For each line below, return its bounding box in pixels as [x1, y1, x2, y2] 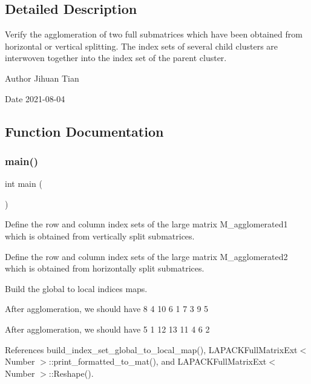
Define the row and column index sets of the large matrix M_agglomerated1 [5, 218, 288, 230]
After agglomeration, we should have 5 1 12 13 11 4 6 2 [5, 322, 210, 335]
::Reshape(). [48, 366, 94, 379]
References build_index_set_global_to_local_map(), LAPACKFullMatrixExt [5, 343, 298, 356]
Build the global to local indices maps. [5, 282, 148, 295]
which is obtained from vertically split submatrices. [5, 229, 195, 242]
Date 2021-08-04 [5, 92, 65, 105]
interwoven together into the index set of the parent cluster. [5, 51, 227, 64]
